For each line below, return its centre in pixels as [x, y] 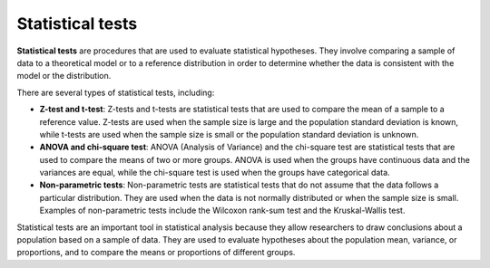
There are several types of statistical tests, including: [116, 92]
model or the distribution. [64, 76]
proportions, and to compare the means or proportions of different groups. [156, 253]
